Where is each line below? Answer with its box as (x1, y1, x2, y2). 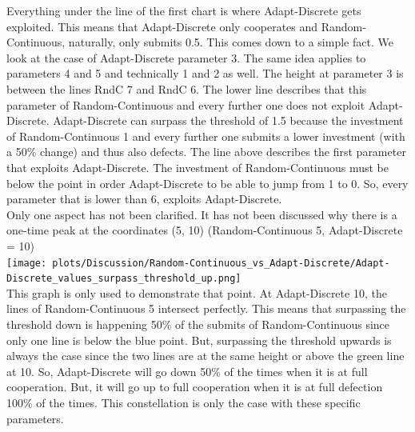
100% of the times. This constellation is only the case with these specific (6, 394, 361, 410)
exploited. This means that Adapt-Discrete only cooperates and (6, 18, 318, 34)
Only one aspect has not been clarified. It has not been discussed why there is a (6, 206, 397, 222)
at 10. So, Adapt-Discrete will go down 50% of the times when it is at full (6, 362, 368, 379)
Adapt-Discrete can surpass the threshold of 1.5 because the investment (53, 112, 404, 129)
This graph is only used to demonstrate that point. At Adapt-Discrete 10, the (6, 284, 387, 301)
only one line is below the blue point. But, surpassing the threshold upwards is (6, 331, 392, 348)
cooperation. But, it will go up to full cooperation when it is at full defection (6, 378, 383, 395)
